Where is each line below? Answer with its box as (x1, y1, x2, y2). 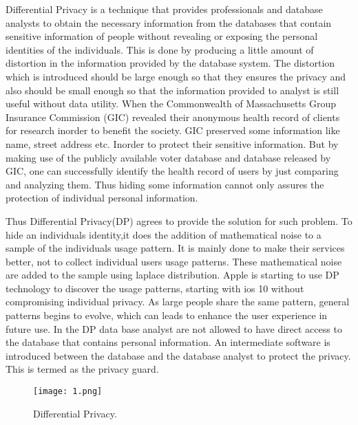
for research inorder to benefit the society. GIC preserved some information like (6, 123, 340, 138)
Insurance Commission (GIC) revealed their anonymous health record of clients (6, 109, 340, 124)
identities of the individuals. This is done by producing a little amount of (6, 42, 314, 56)
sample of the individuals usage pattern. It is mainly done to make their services (6, 241, 345, 255)
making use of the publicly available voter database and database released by (6, 150, 331, 164)
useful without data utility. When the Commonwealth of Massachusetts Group (6, 96, 337, 111)
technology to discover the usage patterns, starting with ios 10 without (6, 281, 304, 295)
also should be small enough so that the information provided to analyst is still (6, 83, 339, 97)
